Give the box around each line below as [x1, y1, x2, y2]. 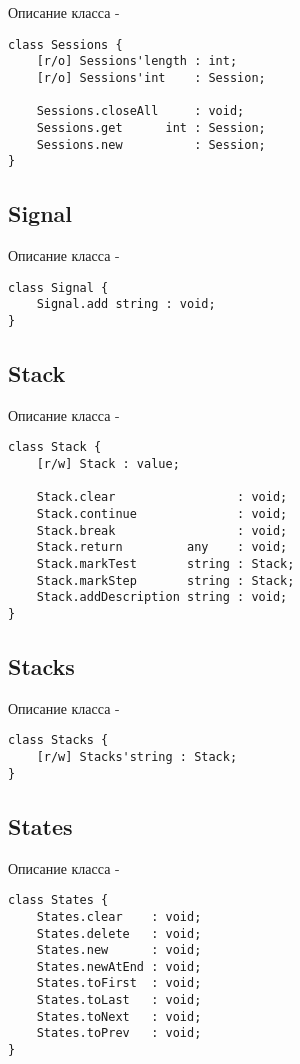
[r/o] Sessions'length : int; [36, 54, 238, 69]
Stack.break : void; [36, 523, 288, 538]
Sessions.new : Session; [36, 137, 266, 152]
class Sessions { [8, 37, 123, 52]
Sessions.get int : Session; [36, 120, 266, 135]
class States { [8, 893, 109, 908]
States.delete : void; [36, 926, 202, 941]
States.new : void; [36, 943, 202, 958]
